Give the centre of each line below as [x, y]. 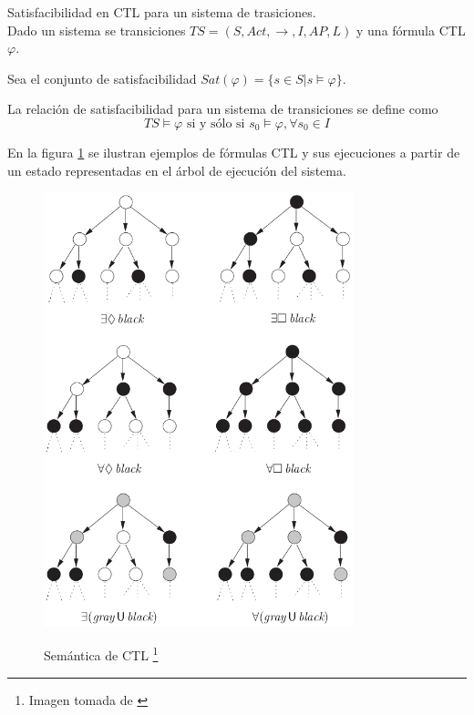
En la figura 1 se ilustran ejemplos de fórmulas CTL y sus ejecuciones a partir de [234, 152]
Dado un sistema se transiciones [97, 30]
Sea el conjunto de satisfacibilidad [102, 78]
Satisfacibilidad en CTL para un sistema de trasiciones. [162, 12]
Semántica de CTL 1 [101, 654]
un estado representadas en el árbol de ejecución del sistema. [177, 170]
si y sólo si [216, 123]
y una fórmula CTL [411, 30]
